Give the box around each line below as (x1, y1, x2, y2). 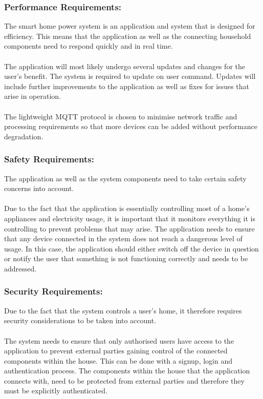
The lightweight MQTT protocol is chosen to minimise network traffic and (4, 111, 237, 121)
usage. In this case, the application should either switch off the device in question (4, 243, 259, 254)
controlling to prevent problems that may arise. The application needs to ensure (4, 223, 255, 234)
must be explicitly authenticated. (4, 385, 107, 396)
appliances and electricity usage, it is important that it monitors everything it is (4, 213, 255, 223)
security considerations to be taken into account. (4, 315, 157, 326)
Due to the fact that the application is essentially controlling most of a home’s (4, 203, 250, 214)
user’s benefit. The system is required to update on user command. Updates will (4, 71, 256, 81)
